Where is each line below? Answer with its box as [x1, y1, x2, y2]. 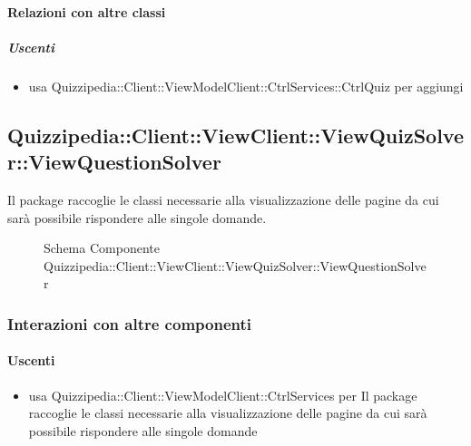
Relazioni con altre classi [7, 2, 166, 21]
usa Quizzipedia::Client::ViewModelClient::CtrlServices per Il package [28, 385, 417, 404]
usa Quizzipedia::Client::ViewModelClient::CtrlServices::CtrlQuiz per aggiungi [28, 76, 464, 95]
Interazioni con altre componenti [7, 312, 251, 334]
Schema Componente [44, 238, 160, 257]
